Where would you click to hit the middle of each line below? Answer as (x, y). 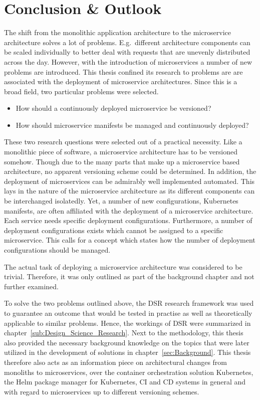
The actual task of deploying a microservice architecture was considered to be (123, 266)
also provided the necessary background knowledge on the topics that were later (127, 342)
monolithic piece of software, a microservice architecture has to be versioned (121, 152)
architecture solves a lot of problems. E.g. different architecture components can (127, 42)
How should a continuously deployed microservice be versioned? (113, 108)
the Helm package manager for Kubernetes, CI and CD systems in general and (125, 382)
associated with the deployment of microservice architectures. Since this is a (121, 81)
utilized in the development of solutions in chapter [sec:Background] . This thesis (127, 352)
